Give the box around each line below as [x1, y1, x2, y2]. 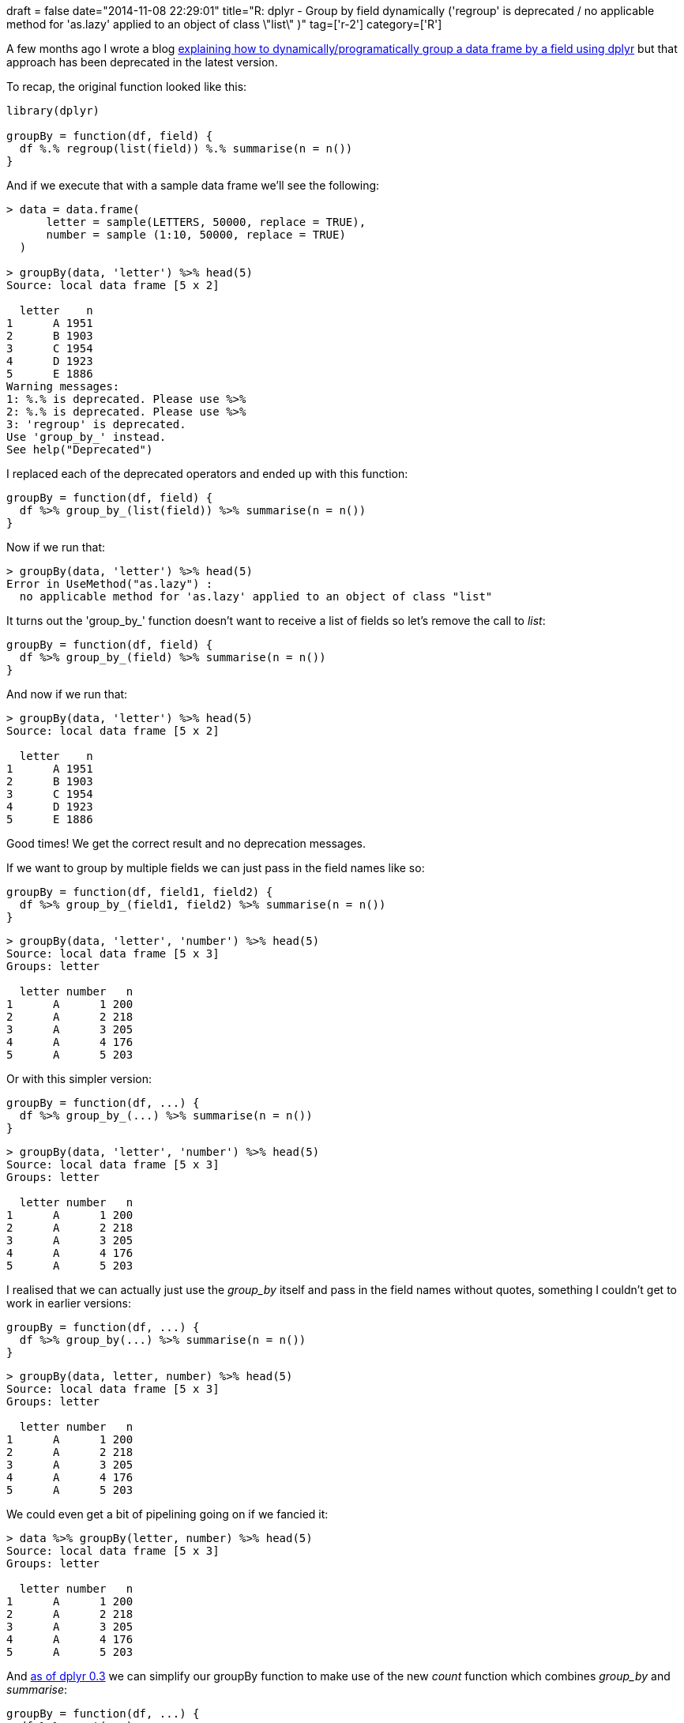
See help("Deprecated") [6, 443, 153, 456]
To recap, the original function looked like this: [6, 80, 247, 93]
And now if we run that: [6, 687, 128, 701]
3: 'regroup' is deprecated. [6, 418, 186, 431]
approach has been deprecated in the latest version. [6, 55, 278, 69]
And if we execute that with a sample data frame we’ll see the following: [6, 179, 380, 192]
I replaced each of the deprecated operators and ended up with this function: [6, 467, 408, 480]
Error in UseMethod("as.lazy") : [6, 577, 213, 590]
